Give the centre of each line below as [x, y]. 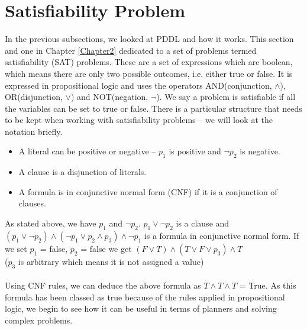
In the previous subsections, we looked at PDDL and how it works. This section [149, 39]
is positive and [195, 151]
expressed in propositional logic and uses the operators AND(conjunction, [138, 85]
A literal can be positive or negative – [87, 151]
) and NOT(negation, [109, 97]
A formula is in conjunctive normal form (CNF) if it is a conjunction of [148, 191]
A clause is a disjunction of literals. [83, 172]
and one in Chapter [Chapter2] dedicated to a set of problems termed [131, 50]
